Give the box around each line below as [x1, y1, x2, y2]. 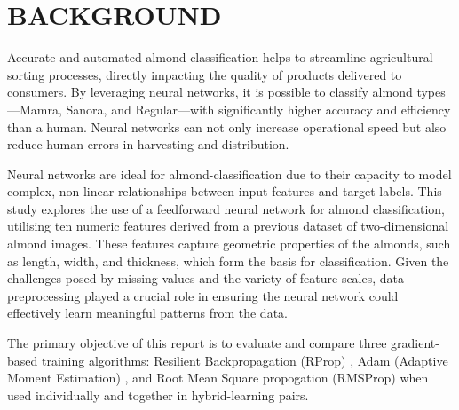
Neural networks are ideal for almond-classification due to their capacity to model [7, 164, 452, 183]
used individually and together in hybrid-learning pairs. [7, 385, 309, 404]
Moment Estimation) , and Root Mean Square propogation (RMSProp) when [7, 368, 429, 387]
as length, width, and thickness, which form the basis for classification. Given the [7, 251, 449, 270]
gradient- [391, 334, 439, 352]
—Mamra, [7, 99, 62, 118]
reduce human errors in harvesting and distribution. [7, 135, 289, 154]
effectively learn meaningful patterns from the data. [7, 304, 288, 322]
